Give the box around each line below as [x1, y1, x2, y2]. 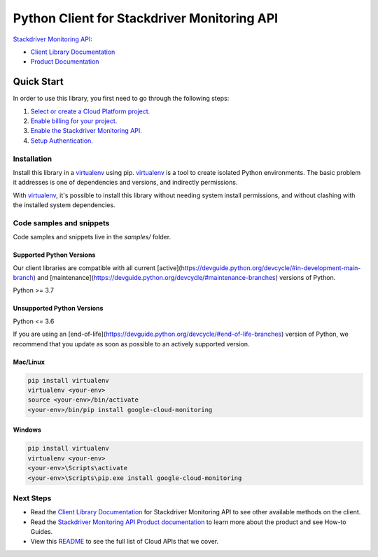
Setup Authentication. [30, 136, 94, 145]
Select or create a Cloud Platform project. [30, 107, 150, 115]
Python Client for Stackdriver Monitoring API [13, 10, 279, 26]
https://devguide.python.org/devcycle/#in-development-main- [181, 263, 361, 272]
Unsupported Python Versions [13, 304, 104, 313]
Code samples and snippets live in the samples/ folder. [13, 233, 171, 241]
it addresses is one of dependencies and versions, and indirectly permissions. [13, 178, 238, 187]
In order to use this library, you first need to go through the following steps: [13, 94, 230, 103]
